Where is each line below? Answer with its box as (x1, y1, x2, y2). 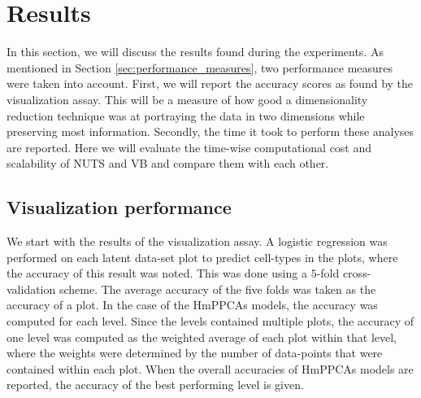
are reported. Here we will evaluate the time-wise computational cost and (7, 138, 372, 155)
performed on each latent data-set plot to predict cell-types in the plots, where (7, 248, 398, 265)
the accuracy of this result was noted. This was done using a (7, 265, 307, 282)
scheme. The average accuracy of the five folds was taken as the (59, 280, 376, 297)
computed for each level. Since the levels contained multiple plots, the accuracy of (7, 313, 414, 330)
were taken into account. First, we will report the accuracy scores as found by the (7, 75, 414, 92)
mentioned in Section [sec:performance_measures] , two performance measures (7, 59, 393, 76)
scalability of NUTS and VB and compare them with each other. (7, 155, 329, 172)
